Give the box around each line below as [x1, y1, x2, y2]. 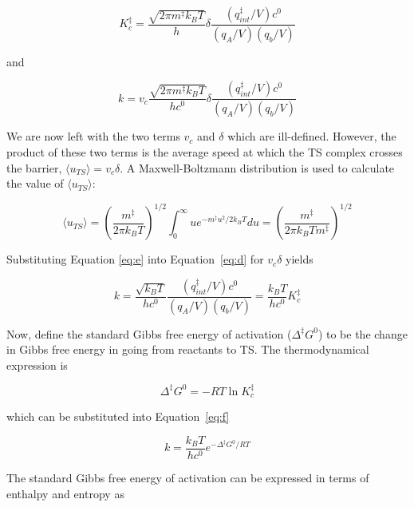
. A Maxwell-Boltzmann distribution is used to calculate [120, 159, 395, 176]
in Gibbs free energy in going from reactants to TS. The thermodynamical [6, 341, 369, 358]
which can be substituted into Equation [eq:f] [6, 408, 230, 425]
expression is [6, 356, 68, 373]
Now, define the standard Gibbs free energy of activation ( [6, 325, 292, 342]
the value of [6, 175, 64, 192]
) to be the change [317, 325, 408, 342]
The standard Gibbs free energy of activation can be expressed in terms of [6, 469, 369, 486]
